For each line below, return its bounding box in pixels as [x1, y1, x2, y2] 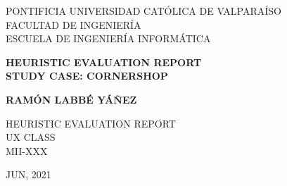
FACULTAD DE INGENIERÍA [6, 17, 141, 32]
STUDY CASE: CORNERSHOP [6, 68, 168, 83]
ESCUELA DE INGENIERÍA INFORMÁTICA [6, 31, 211, 46]
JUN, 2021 [6, 167, 51, 182]
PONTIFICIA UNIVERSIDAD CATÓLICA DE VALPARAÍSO [6, 4, 282, 18]
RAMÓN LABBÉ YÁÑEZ [6, 92, 137, 106]
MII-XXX [6, 143, 48, 158]
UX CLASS [6, 130, 56, 144]
